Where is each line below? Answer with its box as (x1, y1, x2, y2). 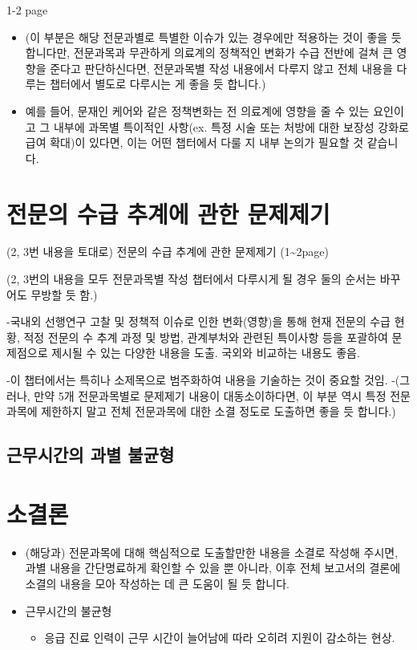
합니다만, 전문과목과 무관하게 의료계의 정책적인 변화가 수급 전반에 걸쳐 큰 (25, 44, 393, 61)
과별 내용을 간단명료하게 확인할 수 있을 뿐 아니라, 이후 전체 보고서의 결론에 (25, 559, 401, 576)
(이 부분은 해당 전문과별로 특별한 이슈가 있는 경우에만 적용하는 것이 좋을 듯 (25, 28, 402, 45)
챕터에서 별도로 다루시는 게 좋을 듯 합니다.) (50, 75, 266, 92)
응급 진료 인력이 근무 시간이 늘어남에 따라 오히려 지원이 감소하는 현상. (44, 629, 395, 646)
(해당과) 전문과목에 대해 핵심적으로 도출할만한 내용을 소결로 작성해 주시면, (25, 543, 399, 560)
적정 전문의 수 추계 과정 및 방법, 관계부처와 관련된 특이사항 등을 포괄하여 (23, 328, 388, 345)
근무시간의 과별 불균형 (6, 442, 175, 467)
